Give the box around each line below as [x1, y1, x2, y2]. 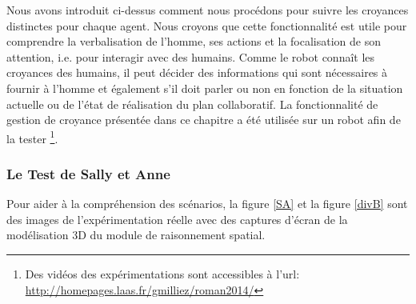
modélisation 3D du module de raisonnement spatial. [6, 226, 266, 243]
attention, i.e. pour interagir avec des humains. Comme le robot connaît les [6, 48, 375, 65]
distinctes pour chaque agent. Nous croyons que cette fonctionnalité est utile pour [6, 17, 407, 34]
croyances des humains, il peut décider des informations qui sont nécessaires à [6, 64, 388, 81]
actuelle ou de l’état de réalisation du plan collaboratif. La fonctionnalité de [6, 95, 378, 112]
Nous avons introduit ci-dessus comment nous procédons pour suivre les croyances [6, 2, 409, 18]
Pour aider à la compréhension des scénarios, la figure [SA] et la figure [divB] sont [6, 195, 408, 212]
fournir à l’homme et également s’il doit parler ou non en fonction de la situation [6, 79, 403, 96]
